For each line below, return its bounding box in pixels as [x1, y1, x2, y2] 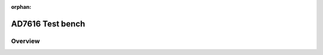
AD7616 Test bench [11, 18, 86, 29]
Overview [11, 37, 40, 45]
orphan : [11, 4, 32, 10]
